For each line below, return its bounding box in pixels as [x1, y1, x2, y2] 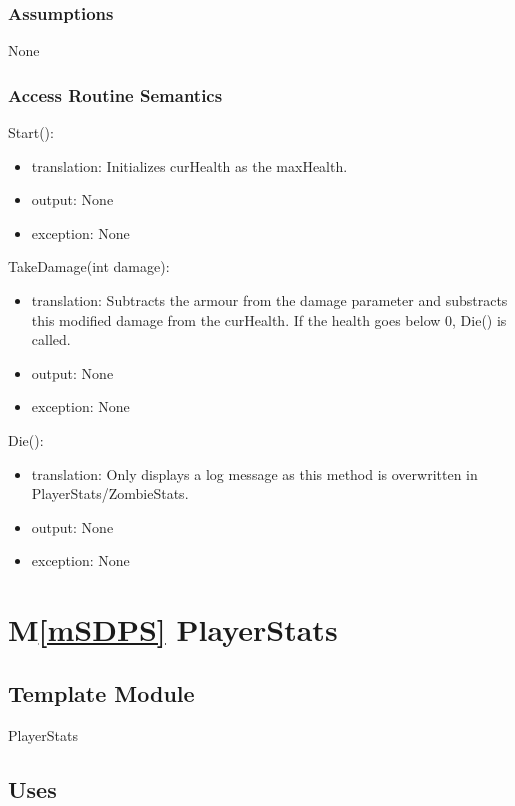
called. [31, 329, 71, 350]
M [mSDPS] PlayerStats [8, 609, 338, 650]
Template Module [8, 677, 195, 708]
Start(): [8, 122, 54, 143]
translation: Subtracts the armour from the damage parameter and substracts [31, 290, 508, 310]
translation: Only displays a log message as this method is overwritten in [31, 463, 478, 484]
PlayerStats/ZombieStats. [31, 483, 189, 504]
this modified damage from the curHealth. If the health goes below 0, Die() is [31, 309, 507, 330]
